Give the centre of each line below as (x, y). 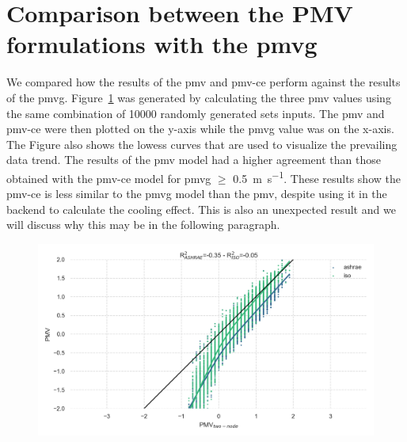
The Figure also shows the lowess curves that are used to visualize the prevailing (202, 144)
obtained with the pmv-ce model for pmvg (109, 178)
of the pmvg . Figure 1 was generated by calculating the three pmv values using (199, 97)
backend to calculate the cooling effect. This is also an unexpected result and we (201, 209)
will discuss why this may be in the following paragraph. (143, 225)
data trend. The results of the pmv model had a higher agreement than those (194, 160)
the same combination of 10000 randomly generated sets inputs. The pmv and (196, 113)
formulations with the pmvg (162, 44)
